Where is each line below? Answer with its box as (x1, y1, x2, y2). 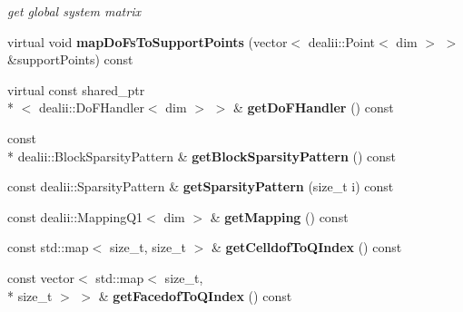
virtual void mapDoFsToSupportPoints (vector (7, 32, 288, 51)
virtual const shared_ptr (7, 80, 145, 99)
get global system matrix (7, 2, 141, 20)
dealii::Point (308, 32, 376, 51)
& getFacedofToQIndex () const (98, 286, 292, 305)
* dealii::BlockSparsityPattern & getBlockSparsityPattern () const (7, 146, 397, 165)
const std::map (7, 238, 89, 257)
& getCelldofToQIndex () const (212, 238, 402, 257)
